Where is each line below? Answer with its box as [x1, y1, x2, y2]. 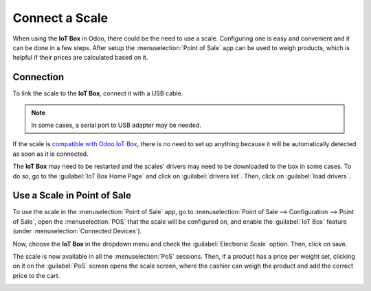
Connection [12, 71, 65, 83]
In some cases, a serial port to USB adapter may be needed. [31, 121, 202, 130]
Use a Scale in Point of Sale [12, 189, 132, 202]
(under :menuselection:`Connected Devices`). [12, 227, 142, 235]
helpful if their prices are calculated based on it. [12, 54, 148, 62]
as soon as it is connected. [12, 150, 89, 158]
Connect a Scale [12, 10, 109, 25]
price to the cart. [12, 271, 60, 279]
